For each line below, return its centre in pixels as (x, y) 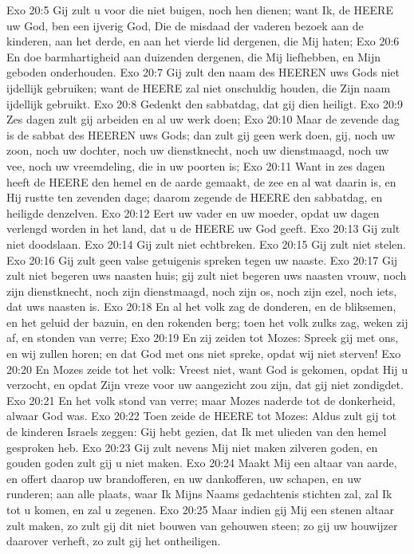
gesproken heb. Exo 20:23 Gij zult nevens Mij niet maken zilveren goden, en (192, 447)
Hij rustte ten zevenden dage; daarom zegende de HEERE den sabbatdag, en (195, 197)
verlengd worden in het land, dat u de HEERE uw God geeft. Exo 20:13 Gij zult (203, 228)
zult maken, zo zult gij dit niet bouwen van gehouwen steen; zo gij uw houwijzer (202, 525)
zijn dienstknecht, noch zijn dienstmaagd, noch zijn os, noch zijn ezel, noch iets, (202, 291)
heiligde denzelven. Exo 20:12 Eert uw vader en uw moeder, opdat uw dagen (193, 212)
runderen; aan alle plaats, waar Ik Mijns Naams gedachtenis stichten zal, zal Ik (199, 494)
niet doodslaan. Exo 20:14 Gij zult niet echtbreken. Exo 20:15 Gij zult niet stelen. (206, 244)
